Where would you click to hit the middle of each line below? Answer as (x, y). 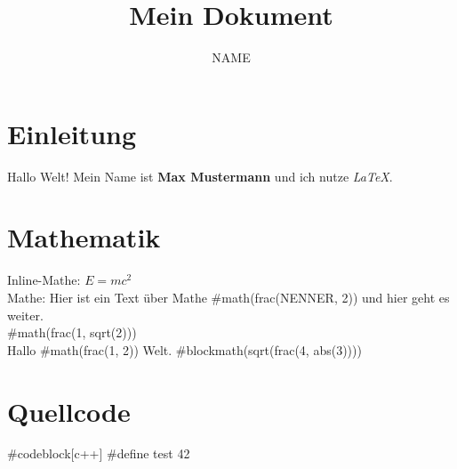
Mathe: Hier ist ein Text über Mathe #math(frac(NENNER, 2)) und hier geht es (228, 297)
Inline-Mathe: (44, 280)
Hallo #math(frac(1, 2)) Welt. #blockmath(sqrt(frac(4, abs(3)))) (184, 349)
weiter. (25, 315)
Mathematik (84, 237)
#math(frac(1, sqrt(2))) (72, 332)
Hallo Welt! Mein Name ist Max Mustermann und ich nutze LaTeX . (200, 176)
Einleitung (72, 133)
